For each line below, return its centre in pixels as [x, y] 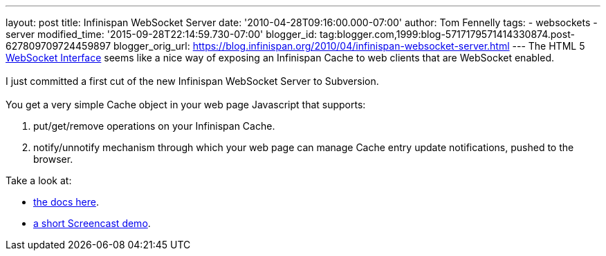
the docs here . [66, 202]
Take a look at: [39, 180]
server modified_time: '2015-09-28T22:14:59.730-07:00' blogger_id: [162, 34]
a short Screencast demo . [92, 223]
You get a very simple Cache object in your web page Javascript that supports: [186, 105]
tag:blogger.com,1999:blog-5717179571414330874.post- [447, 34]
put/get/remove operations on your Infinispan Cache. [154, 126]
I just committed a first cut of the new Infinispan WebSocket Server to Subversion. [192, 81]
